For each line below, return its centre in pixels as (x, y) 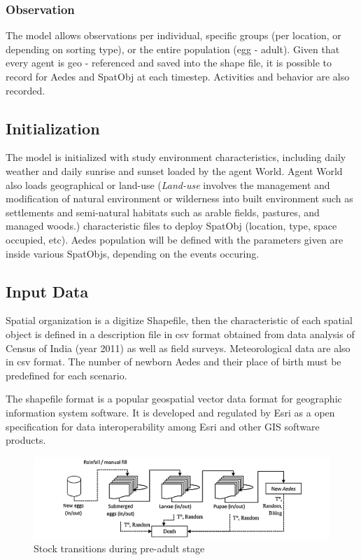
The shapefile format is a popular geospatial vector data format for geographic (174, 399)
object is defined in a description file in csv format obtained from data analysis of (180, 334)
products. (26, 440)
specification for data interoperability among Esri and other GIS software (163, 426)
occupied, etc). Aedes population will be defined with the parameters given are (175, 239)
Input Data (47, 291)
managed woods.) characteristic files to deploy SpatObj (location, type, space (171, 226)
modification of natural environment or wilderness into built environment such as (179, 198)
